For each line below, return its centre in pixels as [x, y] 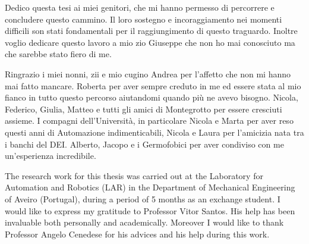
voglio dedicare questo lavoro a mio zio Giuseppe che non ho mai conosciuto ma [150, 42]
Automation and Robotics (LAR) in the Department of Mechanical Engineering [150, 187]
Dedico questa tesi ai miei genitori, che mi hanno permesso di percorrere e [140, 7]
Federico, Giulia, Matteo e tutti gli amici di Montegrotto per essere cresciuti [144, 109]
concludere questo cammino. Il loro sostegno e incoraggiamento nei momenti [144, 19]
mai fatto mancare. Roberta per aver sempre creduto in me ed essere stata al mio [153, 85]
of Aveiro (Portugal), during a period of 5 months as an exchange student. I [143, 198]
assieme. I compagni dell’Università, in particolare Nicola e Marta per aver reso [149, 121]
